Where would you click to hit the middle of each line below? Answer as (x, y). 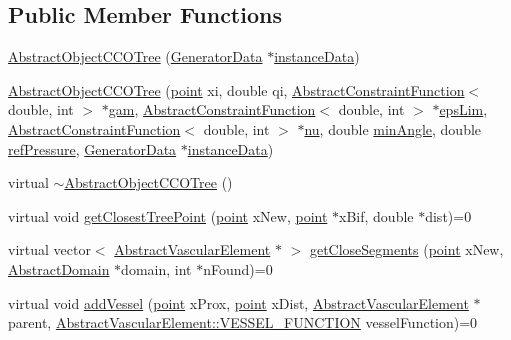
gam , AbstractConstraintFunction (212, 109)
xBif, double (376, 215)
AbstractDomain (59, 268)
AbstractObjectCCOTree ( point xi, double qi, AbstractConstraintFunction (236, 89)
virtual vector (49, 249)
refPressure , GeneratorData (92, 148)
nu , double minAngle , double (393, 128)
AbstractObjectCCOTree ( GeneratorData (135, 56)
